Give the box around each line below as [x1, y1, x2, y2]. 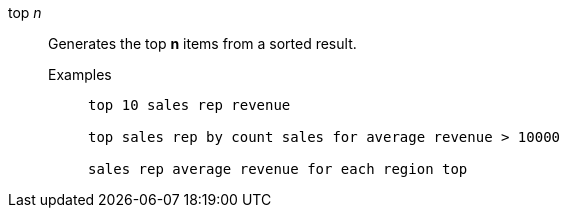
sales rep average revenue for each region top [88, 161, 468, 177]
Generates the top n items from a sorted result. [48, 35, 357, 52]
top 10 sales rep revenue [88, 97, 291, 113]
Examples [48, 66, 112, 83]
